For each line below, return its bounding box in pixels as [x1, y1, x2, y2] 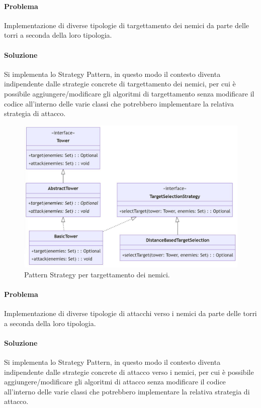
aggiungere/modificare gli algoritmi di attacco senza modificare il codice [4, 376, 226, 387]
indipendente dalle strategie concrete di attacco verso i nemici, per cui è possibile [4, 366, 254, 377]
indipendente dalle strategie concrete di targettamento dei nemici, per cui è [4, 78, 236, 89]
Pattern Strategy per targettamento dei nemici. [24, 269, 170, 279]
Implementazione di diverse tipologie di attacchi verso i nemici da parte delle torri [4, 308, 257, 319]
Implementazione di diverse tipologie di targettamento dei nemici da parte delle [4, 20, 249, 30]
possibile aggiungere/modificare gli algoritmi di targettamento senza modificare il [4, 88, 254, 98]
